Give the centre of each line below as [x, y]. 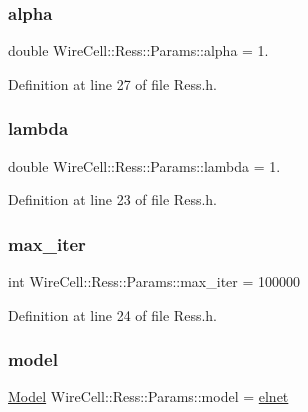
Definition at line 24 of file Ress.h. [112, 314]
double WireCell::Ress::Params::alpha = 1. [138, 50]
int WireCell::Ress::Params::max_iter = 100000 [154, 281]
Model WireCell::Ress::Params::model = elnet [148, 396]
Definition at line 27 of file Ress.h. [112, 83]
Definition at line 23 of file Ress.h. [112, 199]
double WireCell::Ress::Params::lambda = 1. [144, 165]
